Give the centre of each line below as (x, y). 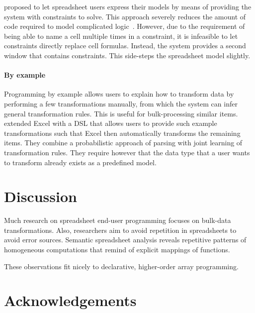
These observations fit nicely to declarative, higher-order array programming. (121, 266)
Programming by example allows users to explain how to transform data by (119, 94)
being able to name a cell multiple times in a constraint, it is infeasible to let (121, 36)
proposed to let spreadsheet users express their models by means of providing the (128, 6)
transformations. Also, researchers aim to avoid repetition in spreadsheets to (120, 230)
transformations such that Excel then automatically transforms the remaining (122, 133)
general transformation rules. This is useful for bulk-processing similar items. (121, 113)
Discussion (41, 196)
